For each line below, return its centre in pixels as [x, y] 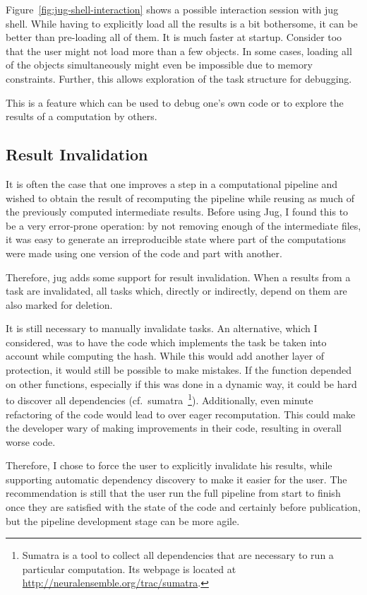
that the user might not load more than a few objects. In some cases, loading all [179, 51]
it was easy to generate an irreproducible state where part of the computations [176, 239]
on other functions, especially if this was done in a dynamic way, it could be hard [181, 383]
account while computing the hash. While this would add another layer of [165, 356]
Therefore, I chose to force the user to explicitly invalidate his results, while [169, 465]
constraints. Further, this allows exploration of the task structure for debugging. [179, 78]
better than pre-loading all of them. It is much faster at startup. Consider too [174, 37]
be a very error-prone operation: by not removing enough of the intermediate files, [183, 225]
